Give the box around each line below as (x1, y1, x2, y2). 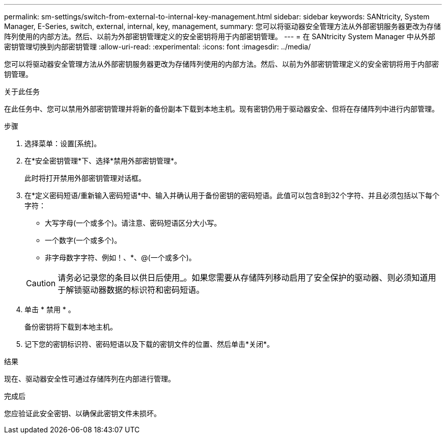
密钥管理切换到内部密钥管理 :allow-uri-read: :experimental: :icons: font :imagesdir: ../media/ (4, 42, 311, 51)
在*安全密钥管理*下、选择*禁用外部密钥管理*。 (24, 156, 182, 165)
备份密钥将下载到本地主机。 (24, 322, 117, 331)
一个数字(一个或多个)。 (45, 236, 122, 244)
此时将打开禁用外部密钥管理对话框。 (24, 174, 146, 182)
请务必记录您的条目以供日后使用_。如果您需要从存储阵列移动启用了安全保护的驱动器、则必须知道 (58, 272, 428, 283)
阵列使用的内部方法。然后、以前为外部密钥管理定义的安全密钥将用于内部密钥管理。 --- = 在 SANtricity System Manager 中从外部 (4, 32, 435, 41)
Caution (26, 278, 56, 288)
